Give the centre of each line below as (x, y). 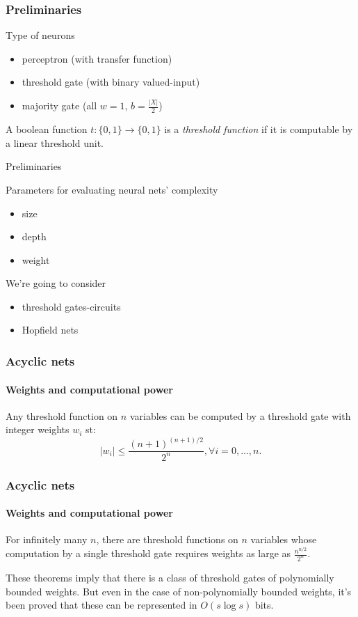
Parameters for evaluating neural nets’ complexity (112, 189)
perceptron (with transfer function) (97, 58)
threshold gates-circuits (71, 306)
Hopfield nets (50, 330)
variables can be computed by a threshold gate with (240, 415)
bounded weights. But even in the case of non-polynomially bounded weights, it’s (179, 591)
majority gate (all (59, 106)
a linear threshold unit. (55, 142)
